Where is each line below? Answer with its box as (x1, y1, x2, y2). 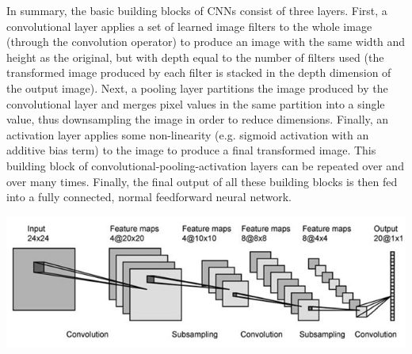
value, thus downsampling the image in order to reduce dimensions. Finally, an (6, 111, 389, 128)
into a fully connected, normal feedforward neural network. (6, 188, 292, 205)
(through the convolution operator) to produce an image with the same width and (6, 33, 406, 50)
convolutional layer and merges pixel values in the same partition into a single (6, 95, 385, 112)
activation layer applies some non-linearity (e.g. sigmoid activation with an (6, 126, 369, 143)
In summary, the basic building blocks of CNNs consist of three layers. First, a (6, 2, 387, 18)
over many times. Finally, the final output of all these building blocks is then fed (6, 173, 398, 189)
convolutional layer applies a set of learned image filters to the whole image (6, 17, 372, 34)
